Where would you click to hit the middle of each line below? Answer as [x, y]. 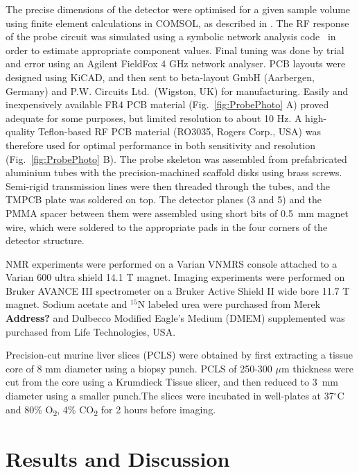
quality [20, 131]
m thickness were [317, 368]
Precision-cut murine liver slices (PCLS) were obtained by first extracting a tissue [179, 355]
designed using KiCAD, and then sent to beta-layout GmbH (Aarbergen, [160, 77]
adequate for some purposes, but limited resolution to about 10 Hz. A [154, 118]
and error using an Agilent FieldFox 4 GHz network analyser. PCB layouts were [176, 63]
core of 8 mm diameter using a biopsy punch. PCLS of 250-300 [139, 368]
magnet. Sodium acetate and [67, 304]
